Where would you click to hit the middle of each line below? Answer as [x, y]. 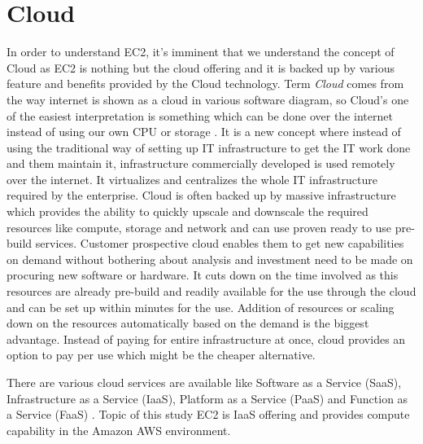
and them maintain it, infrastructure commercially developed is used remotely [201, 163]
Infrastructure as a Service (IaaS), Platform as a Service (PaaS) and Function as [207, 398]
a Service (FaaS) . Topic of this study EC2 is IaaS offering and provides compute [208, 414]
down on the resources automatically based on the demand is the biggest [188, 323]
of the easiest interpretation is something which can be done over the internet [200, 115]
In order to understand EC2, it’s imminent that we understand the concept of [201, 52]
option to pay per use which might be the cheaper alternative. [161, 355]
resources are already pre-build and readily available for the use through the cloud [211, 291]
